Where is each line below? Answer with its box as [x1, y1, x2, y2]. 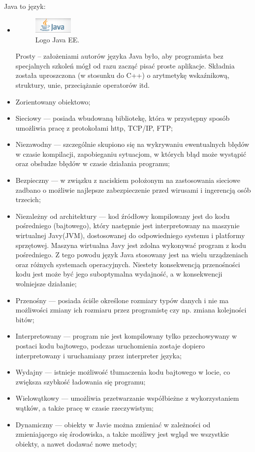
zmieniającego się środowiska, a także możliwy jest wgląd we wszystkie [15, 429, 229, 439]
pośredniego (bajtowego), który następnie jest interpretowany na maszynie [15, 220, 240, 231]
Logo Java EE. [35, 34, 80, 44]
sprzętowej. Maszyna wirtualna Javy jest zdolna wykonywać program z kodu [15, 240, 246, 250]
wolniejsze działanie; [15, 278, 77, 289]
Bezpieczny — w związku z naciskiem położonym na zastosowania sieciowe [15, 175, 240, 185]
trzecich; [15, 194, 41, 205]
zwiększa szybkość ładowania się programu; [15, 376, 146, 386]
